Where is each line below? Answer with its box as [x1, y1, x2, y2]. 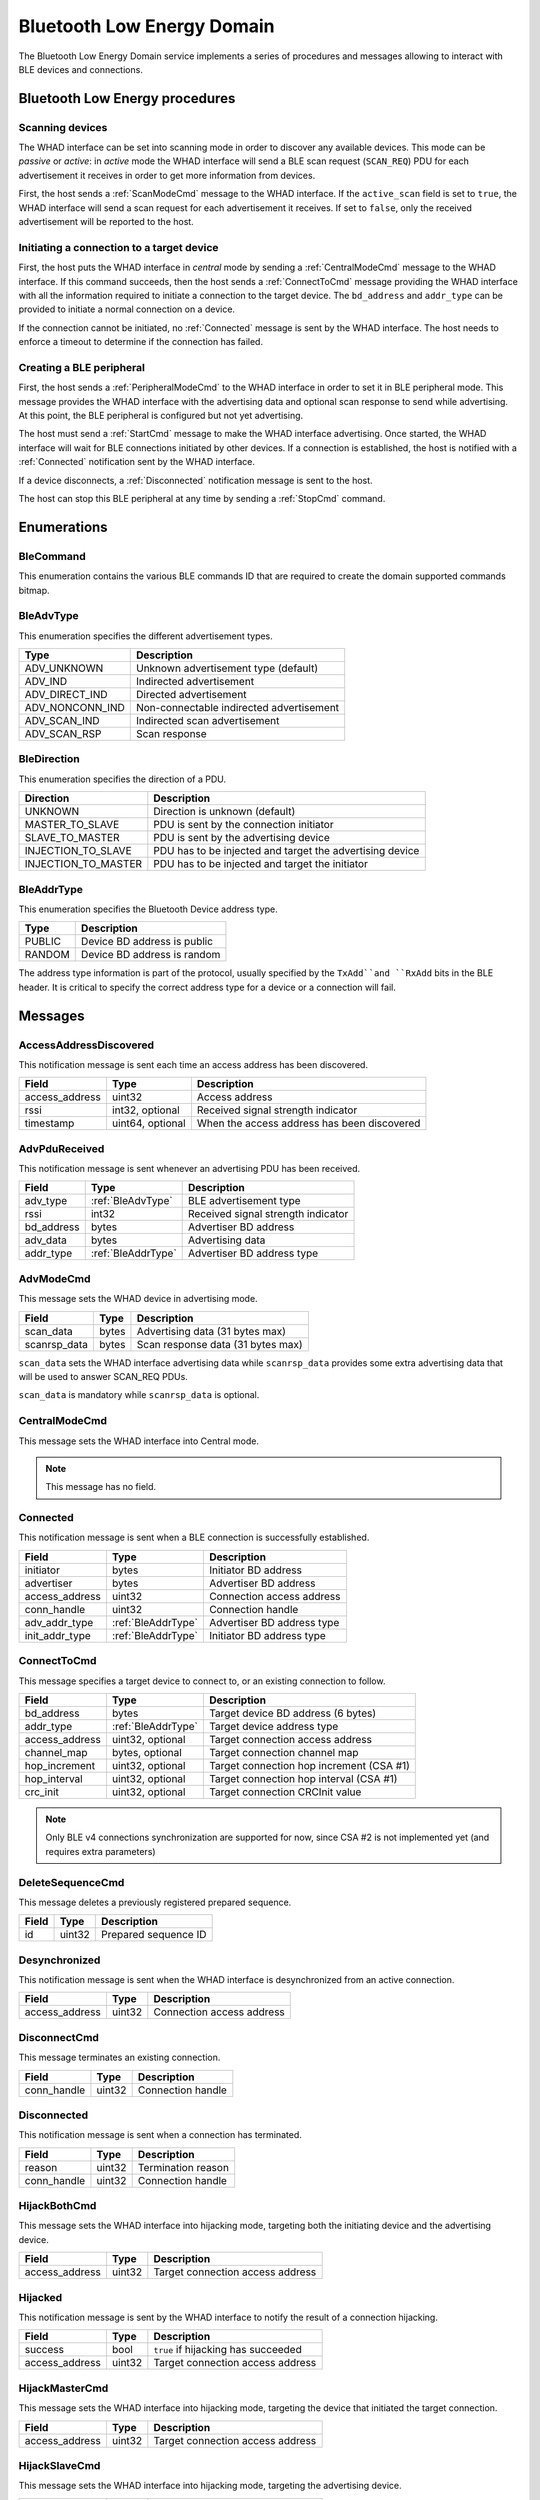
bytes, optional [111, 1745, 182, 1759]
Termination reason [137, 2160, 230, 2174]
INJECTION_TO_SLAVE [24, 844, 132, 858]
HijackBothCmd [18, 2199, 97, 2213]
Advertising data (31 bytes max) [136, 1324, 287, 1338]
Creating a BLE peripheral [18, 360, 145, 374]
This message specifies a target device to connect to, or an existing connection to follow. [18, 1675, 386, 1687]
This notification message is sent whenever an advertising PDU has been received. [18, 1163, 361, 1175]
